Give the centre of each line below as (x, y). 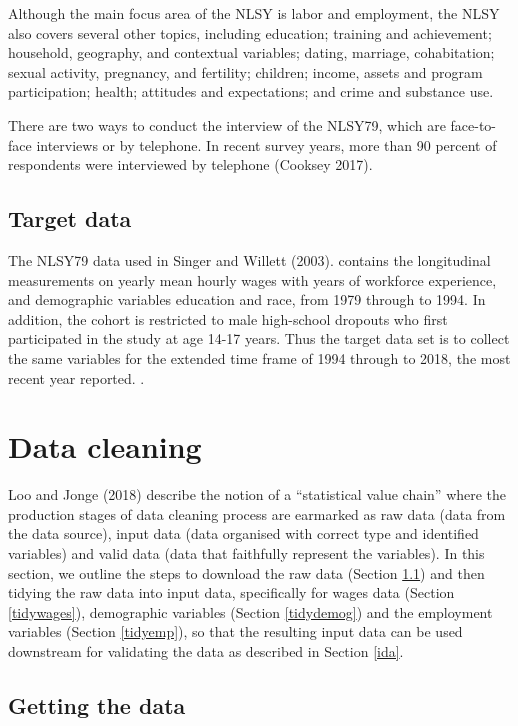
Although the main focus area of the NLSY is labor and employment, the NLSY (254, 13)
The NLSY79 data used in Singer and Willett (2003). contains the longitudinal (249, 259)
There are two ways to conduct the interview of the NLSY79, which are (227, 124)
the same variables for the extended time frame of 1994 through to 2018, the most (259, 357)
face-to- (473, 124)
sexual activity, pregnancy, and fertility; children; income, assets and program (245, 71)
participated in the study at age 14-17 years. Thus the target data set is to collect (259, 338)
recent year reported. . (76, 377)
